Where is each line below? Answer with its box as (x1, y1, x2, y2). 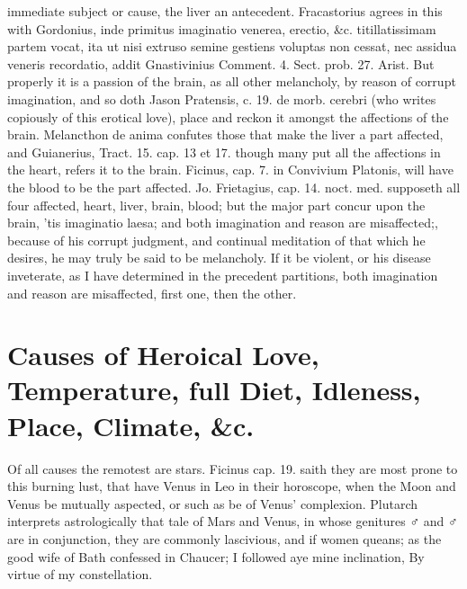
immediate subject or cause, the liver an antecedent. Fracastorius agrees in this (7, 2, 443, 20)
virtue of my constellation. (7, 565, 153, 584)
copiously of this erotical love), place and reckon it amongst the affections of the (7, 107, 449, 126)
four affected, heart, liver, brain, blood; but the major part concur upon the (7, 195, 426, 214)
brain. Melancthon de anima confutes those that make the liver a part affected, (7, 125, 444, 144)
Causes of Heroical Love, (7, 336, 319, 373)
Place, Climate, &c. (7, 406, 255, 443)
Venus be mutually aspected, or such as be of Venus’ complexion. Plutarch (7, 494, 418, 513)
